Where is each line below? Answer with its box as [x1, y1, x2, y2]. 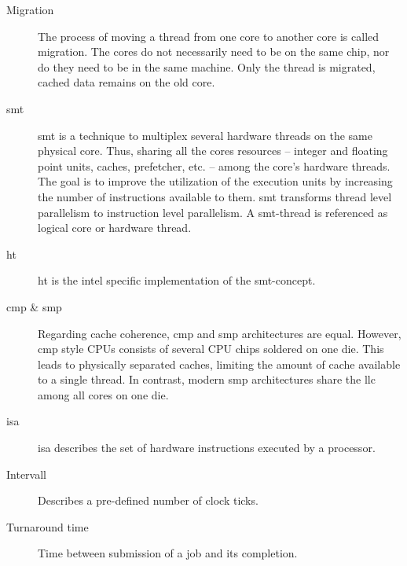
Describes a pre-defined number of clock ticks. [38, 492, 258, 509]
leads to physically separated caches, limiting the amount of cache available [38, 355, 401, 372]
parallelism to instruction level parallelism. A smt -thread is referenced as [38, 204, 388, 220]
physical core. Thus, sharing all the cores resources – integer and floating [38, 142, 388, 159]
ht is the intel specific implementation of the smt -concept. [38, 272, 316, 289]
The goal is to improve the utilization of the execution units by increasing [38, 173, 393, 189]
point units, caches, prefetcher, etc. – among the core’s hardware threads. [38, 157, 390, 174]
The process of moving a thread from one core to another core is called [38, 28, 379, 44]
